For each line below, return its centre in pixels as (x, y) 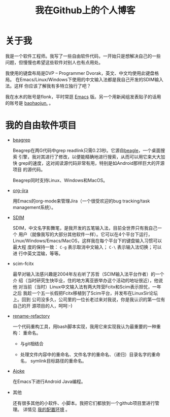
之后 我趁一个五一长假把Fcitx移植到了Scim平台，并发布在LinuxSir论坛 (85, 293)
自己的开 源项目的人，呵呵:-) (42, 306)
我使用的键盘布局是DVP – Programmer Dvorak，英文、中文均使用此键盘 (80, 73)
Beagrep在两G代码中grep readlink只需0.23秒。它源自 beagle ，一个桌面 (87, 150)
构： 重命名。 (27, 333)
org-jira (21, 190)
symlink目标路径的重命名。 (58, 361)
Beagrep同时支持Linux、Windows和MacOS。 (60, 180)
